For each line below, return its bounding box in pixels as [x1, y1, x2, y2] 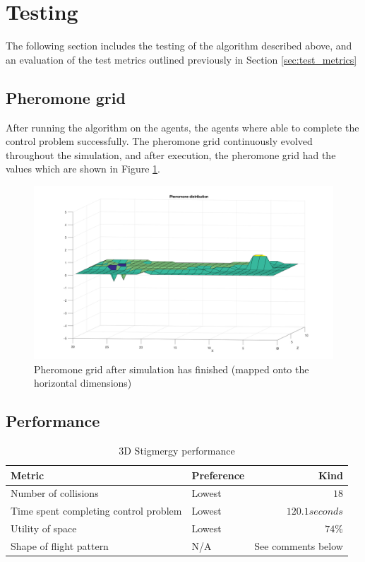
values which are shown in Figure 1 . [6, 161, 160, 176]
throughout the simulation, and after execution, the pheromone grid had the [6, 147, 336, 162]
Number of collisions [11, 486, 99, 500]
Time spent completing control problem [11, 503, 182, 518]
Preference [191, 467, 245, 482]
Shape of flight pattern [11, 538, 109, 553]
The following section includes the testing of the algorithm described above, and [6, 38, 352, 53]
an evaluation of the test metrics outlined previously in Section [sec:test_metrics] [6, 52, 357, 66]
